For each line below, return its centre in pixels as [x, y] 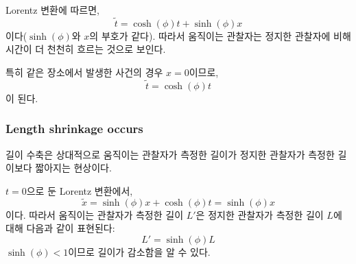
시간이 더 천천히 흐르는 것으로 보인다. [86, 49]
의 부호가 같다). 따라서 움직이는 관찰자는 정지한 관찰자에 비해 [220, 35]
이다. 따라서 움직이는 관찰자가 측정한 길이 [95, 214]
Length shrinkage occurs [74, 129]
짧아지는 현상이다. [73, 168]
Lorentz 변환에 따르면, [53, 10]
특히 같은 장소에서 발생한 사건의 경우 [84, 72]
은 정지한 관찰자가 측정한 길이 [260, 214]
